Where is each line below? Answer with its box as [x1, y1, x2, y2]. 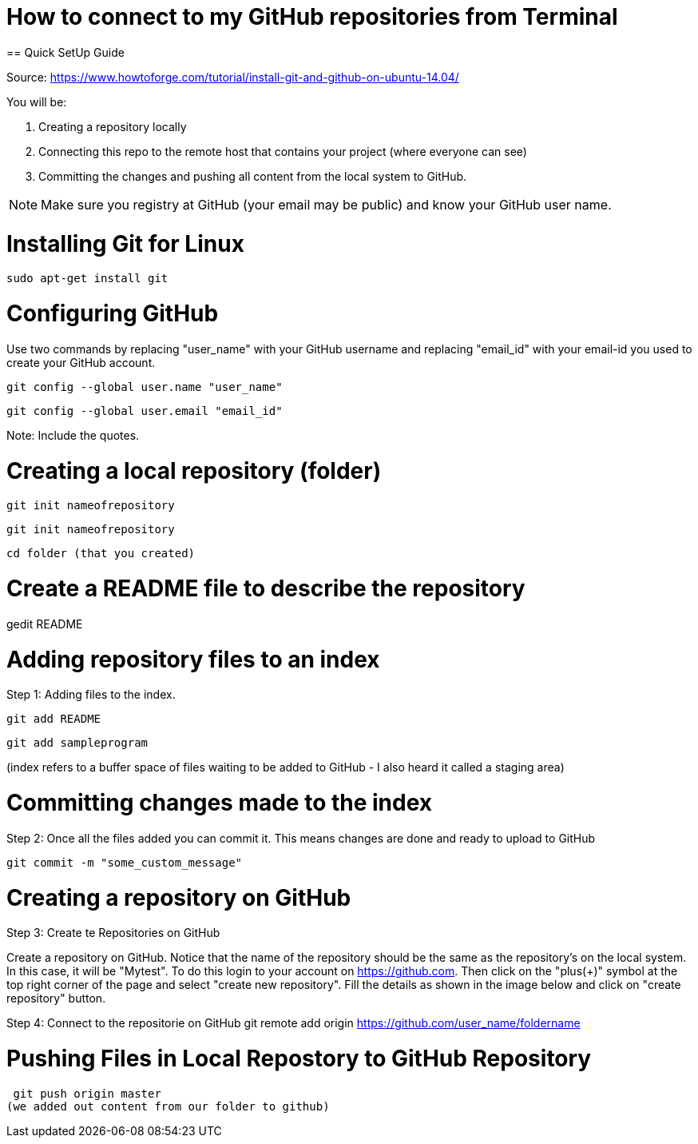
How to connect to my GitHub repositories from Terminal [6, 3, 618, 30]
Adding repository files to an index [6, 645, 380, 673]
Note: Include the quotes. [6, 428, 140, 442]
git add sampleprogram [6, 736, 149, 750]
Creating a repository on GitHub [6, 883, 351, 911]
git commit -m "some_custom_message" [6, 855, 243, 869]
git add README [6, 712, 101, 726]
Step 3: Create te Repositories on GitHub [6, 926, 220, 940]
